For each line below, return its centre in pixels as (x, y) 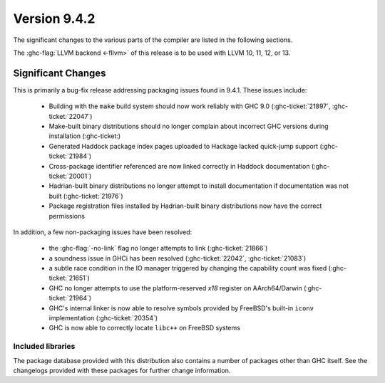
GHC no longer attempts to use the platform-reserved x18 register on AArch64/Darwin (175, 288)
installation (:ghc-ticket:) (85, 136)
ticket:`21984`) (70, 156)
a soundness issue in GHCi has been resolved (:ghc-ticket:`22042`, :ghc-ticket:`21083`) (178, 258)
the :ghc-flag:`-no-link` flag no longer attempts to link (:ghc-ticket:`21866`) (158, 248)
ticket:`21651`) (70, 278)
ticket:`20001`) (70, 176)
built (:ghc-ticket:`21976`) (86, 196)
